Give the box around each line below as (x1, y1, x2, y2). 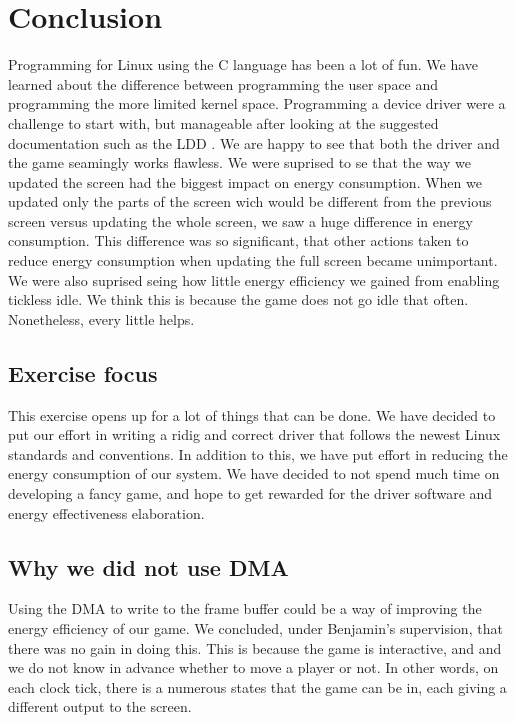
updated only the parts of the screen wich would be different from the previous (8, 191, 492, 212)
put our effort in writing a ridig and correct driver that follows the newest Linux (8, 424, 501, 445)
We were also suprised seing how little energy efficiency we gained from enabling (8, 269, 500, 290)
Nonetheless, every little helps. (8, 308, 195, 329)
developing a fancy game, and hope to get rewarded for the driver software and (8, 483, 493, 504)
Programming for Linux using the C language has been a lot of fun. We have (8, 54, 479, 75)
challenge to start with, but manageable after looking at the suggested (8, 112, 439, 133)
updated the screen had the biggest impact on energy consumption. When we (8, 171, 482, 192)
